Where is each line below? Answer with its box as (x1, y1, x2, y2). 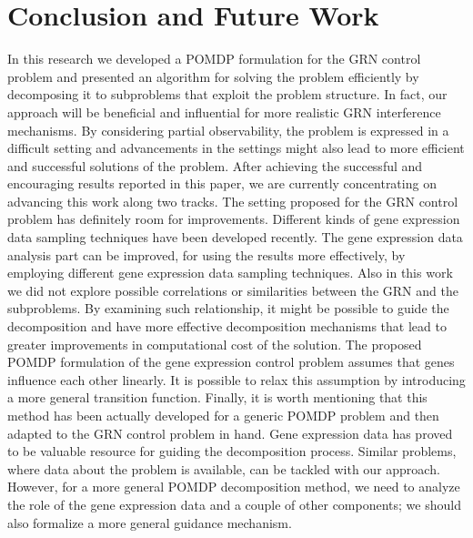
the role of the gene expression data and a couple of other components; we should (7, 494, 461, 513)
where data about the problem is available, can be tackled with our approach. (7, 459, 440, 478)
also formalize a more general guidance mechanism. (7, 513, 292, 532)
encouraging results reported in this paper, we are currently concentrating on (7, 174, 437, 193)
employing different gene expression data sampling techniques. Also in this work (7, 263, 453, 282)
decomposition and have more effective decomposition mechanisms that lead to (7, 317, 447, 336)
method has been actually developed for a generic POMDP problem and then (7, 406, 439, 424)
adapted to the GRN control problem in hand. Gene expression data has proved (7, 423, 453, 442)
